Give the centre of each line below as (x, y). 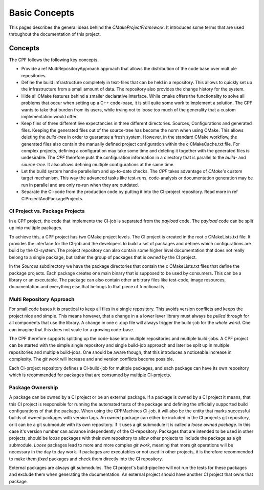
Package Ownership (33, 387)
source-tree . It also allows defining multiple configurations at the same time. (98, 164)
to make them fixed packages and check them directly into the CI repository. (86, 459)
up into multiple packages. (36, 228)
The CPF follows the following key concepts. (54, 60)
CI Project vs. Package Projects (47, 211)
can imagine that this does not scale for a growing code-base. (72, 329)
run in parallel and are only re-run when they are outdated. (80, 185)
